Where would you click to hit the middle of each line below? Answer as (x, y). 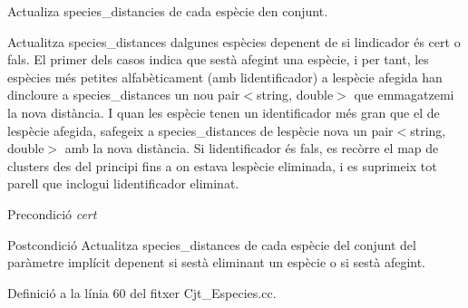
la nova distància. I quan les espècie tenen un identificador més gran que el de (224, 112)
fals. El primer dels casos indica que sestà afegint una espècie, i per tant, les (218, 59)
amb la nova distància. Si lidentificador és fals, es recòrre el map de (252, 148)
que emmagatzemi (404, 95)
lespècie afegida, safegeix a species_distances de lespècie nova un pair (200, 130)
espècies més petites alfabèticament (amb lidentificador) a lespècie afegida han (225, 77)
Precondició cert (52, 213)
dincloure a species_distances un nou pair (124, 95)
